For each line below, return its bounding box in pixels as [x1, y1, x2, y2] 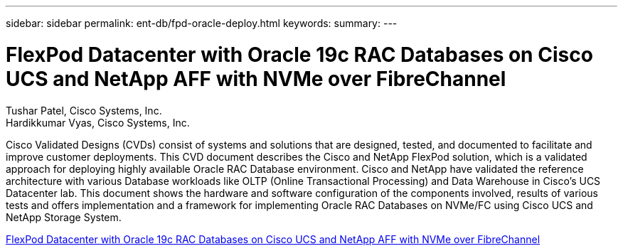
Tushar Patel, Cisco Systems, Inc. [6, 104, 162, 117]
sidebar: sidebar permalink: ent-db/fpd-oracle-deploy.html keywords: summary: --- [6, 17, 398, 29]
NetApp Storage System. [6, 210, 122, 223]
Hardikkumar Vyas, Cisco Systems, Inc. [6, 116, 190, 129]
